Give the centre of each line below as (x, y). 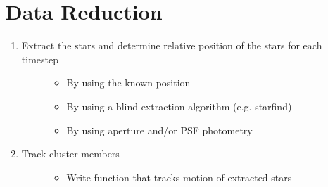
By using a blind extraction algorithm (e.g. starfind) (179, 106)
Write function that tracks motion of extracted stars (179, 177)
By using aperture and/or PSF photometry (159, 130)
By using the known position (128, 83)
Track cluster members (70, 154)
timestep (40, 59)
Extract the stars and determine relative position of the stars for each (172, 45)
